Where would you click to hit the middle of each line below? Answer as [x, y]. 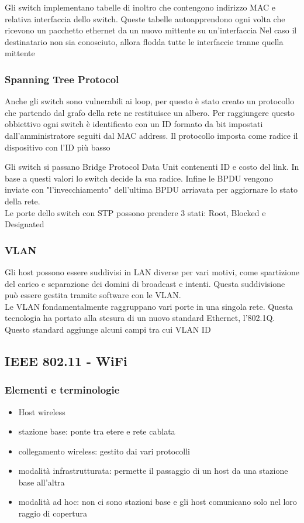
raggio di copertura [53, 513]
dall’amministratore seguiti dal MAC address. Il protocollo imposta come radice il [151, 135]
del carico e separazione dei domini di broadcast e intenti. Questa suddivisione [145, 283]
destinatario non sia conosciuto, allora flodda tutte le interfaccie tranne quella [144, 41]
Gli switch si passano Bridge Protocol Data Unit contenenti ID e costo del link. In [152, 167]
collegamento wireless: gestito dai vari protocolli [104, 451]
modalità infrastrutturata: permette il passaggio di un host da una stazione [153, 471]
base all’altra [42, 482]
